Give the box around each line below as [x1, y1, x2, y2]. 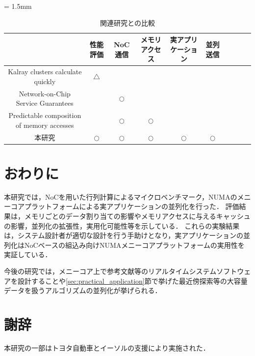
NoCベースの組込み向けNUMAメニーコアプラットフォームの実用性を [24, 239, 245, 250]
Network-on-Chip [19, 88, 71, 98]
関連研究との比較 [100, 17, 155, 28]
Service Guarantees [16, 98, 74, 108]
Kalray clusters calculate [8, 66, 82, 77]
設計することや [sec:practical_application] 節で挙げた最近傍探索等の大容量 [17, 275, 248, 286]
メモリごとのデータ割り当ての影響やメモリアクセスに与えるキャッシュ [24, 210, 251, 221]
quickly [34, 76, 56, 86]
